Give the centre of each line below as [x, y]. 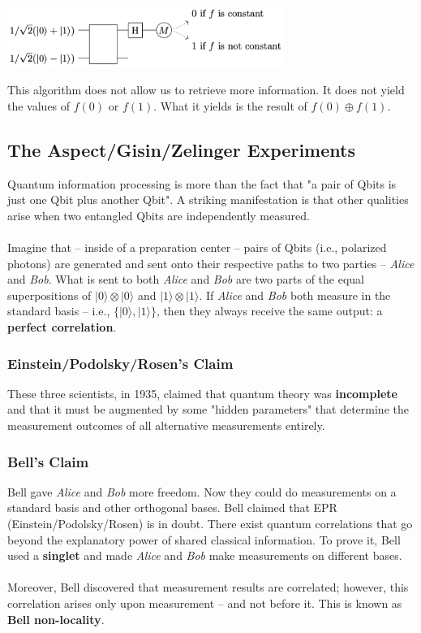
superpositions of [49, 295]
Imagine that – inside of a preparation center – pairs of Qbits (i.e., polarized [197, 247]
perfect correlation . [62, 327]
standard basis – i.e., [59, 311]
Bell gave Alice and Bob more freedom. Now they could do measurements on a [202, 491]
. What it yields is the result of [230, 105]
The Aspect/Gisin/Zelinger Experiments [181, 149]
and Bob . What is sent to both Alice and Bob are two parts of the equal [186, 279]
